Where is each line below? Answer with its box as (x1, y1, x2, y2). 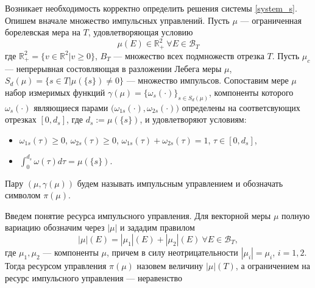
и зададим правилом (120, 221, 195, 234)
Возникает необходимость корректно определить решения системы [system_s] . (5, 2, 297, 14)
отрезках (5, 113, 37, 126)
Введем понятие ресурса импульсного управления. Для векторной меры (5, 209, 271, 221)
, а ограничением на (235, 259, 310, 272)
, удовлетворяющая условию (88, 26, 193, 38)
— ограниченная (240, 13, 302, 26)
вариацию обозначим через (5, 221, 105, 234)
